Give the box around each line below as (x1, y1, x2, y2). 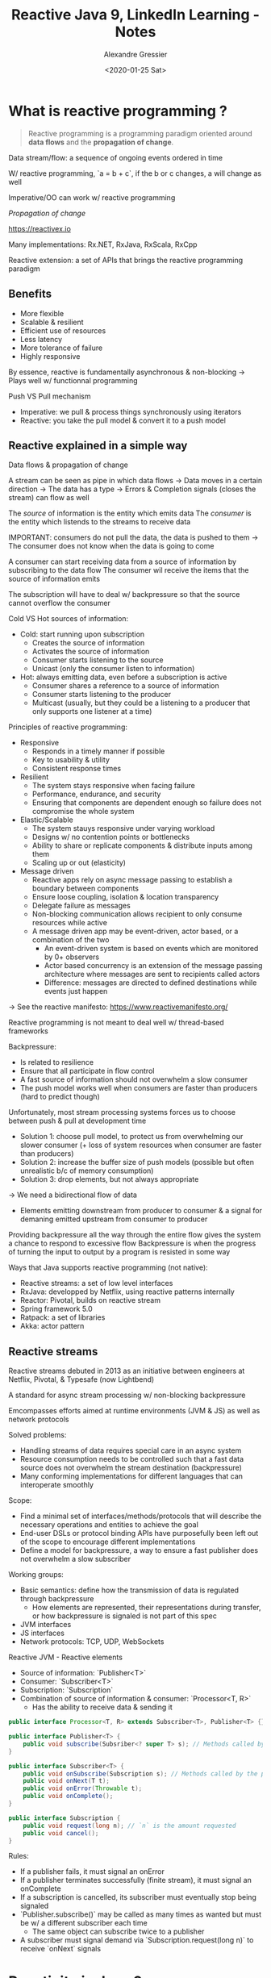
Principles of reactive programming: (8, 722, 127, 732)
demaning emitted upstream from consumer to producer (19, 1214, 208, 1224)
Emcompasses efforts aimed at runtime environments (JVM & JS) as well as (8, 1406, 261, 1416)
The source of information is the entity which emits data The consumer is (8, 508, 252, 518)
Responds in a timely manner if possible (31, 746, 165, 756)
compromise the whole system (31, 807, 135, 816)
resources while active (31, 918, 107, 928)
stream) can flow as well (8, 493, 90, 503)
